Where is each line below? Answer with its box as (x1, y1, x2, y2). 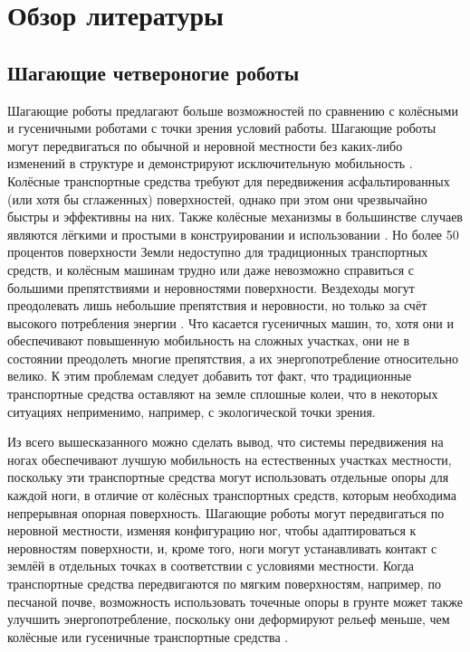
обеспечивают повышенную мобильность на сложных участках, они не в (7, 331, 409, 350)
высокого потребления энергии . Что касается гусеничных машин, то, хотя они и (7, 313, 454, 332)
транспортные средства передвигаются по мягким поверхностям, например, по (7, 574, 441, 593)
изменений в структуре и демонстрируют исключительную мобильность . (7, 154, 413, 173)
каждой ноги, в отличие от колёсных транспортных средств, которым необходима (7, 486, 457, 505)
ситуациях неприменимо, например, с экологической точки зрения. (7, 402, 376, 420)
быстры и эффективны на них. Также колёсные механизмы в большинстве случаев (7, 207, 463, 226)
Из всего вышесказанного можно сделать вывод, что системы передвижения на (7, 432, 444, 451)
